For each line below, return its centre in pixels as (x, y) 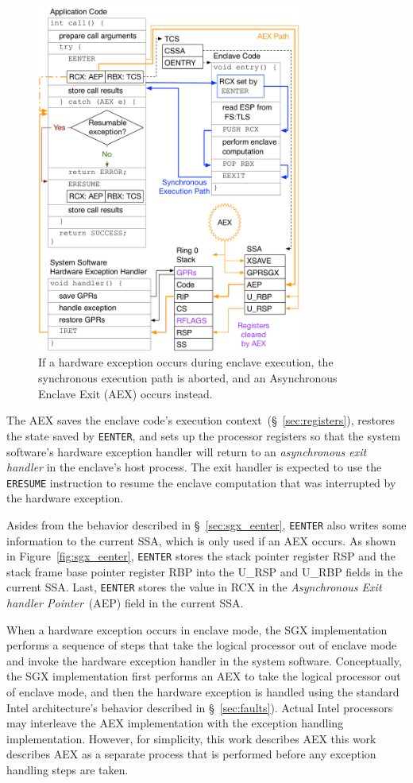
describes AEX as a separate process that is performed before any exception (191, 754)
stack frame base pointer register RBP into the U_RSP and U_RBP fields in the (205, 571)
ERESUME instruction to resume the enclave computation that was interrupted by (201, 482)
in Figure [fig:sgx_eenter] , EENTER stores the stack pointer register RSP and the (201, 556)
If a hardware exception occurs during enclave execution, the (186, 362)
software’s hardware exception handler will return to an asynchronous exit (187, 451)
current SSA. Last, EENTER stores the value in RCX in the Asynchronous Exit (194, 587)
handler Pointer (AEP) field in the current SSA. (125, 603)
